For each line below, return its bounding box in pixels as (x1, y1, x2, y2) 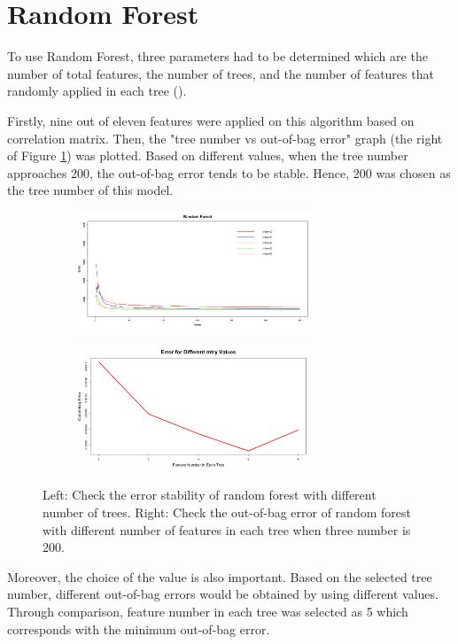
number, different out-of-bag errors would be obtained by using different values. (7, 585, 439, 603)
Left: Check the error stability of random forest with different (43, 485, 376, 504)
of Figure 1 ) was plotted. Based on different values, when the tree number (7, 146, 408, 165)
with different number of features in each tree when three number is (43, 520, 411, 539)
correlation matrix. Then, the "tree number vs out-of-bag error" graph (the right (7, 128, 443, 147)
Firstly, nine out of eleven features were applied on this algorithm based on (7, 111, 415, 129)
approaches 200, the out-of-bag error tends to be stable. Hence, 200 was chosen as (7, 163, 451, 182)
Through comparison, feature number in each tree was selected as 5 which (7, 601, 408, 620)
